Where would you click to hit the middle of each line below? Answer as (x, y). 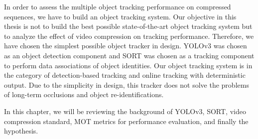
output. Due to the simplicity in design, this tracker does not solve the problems (127, 84)
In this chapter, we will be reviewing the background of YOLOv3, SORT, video (125, 111)
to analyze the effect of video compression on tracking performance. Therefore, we (129, 36)
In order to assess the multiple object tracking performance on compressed (118, 6)
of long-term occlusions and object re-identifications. (84, 94)
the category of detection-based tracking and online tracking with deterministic (125, 75)
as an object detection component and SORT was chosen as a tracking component (129, 55)
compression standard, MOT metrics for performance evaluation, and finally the (126, 121)
